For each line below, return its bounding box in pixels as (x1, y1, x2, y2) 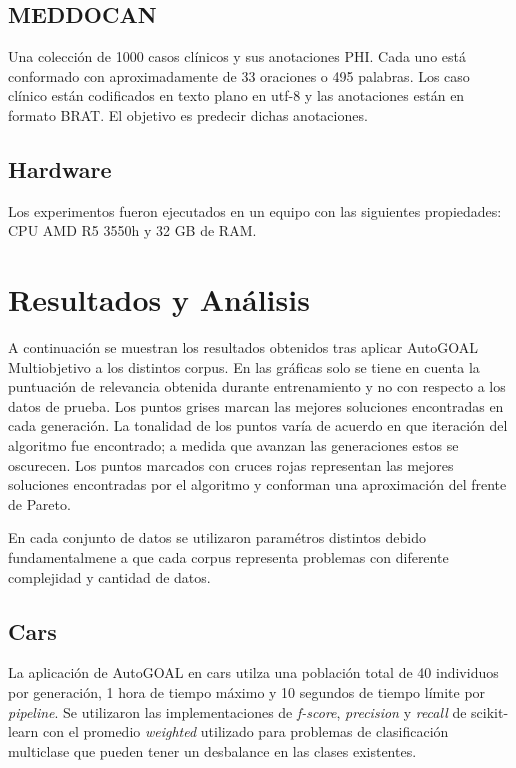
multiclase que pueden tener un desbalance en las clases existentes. (8, 740, 417, 761)
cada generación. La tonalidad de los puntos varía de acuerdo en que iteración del (8, 415, 508, 436)
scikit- (471, 701, 509, 722)
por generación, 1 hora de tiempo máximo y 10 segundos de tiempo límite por (8, 682, 486, 703)
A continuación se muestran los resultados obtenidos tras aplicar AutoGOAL (8, 337, 478, 358)
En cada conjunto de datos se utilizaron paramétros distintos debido (8, 527, 426, 548)
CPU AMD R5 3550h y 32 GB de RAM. (8, 220, 257, 241)
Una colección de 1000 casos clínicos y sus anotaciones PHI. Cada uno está (8, 46, 466, 67)
